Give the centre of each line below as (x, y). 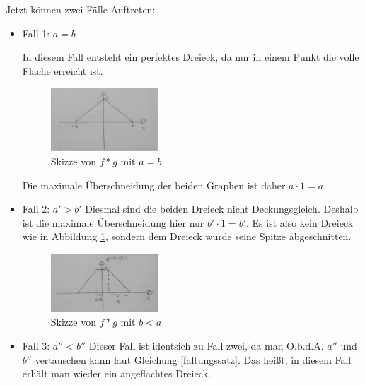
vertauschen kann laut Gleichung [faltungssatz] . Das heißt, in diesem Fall (193, 359)
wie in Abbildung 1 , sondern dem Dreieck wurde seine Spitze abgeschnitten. (187, 236)
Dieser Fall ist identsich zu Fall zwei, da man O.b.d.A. (206, 346)
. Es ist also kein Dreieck (300, 222)
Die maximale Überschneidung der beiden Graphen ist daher (154, 185)
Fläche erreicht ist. (63, 70)
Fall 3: (36, 346)
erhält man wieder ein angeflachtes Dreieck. (116, 373)
